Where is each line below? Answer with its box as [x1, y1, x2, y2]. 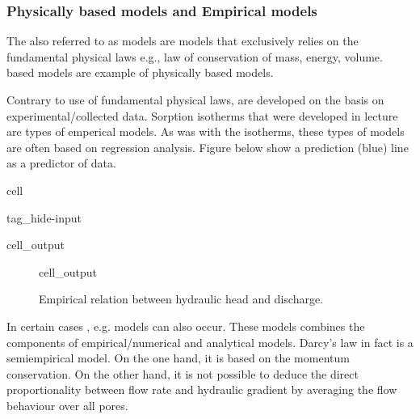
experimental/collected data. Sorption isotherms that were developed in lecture [6, 107, 398, 124]
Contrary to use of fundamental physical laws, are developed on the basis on [6, 91, 384, 108]
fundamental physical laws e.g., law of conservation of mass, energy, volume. [6, 48, 383, 65]
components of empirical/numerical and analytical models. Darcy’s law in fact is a [6, 333, 414, 350]
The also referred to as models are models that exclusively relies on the [6, 32, 359, 49]
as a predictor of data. [6, 154, 116, 171]
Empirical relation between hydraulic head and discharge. [39, 290, 324, 307]
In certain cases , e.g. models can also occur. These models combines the [6, 317, 365, 334]
